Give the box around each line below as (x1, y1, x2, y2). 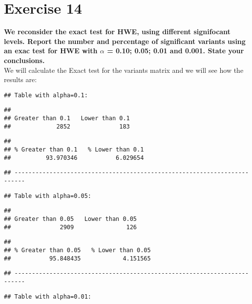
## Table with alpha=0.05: (4, 192, 91, 199)
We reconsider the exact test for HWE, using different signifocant (4, 26, 231, 37)
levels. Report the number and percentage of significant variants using (4, 36, 246, 46)
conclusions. (4, 55, 45, 65)
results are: (4, 74, 37, 85)
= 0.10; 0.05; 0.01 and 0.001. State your (107, 45, 244, 56)
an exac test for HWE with (4, 45, 98, 56)
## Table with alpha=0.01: (4, 293, 91, 300)
